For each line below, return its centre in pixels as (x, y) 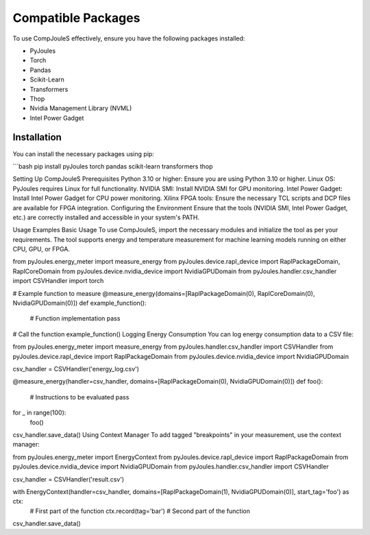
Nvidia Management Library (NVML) (81, 108)
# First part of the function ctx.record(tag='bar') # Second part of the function (140, 511)
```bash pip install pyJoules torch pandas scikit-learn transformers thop (113, 166)
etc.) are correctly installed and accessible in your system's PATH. (106, 217)
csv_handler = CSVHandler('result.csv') (69, 479)
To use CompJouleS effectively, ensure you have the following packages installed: (129, 38)
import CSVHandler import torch (58, 281)
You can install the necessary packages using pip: (83, 153)
